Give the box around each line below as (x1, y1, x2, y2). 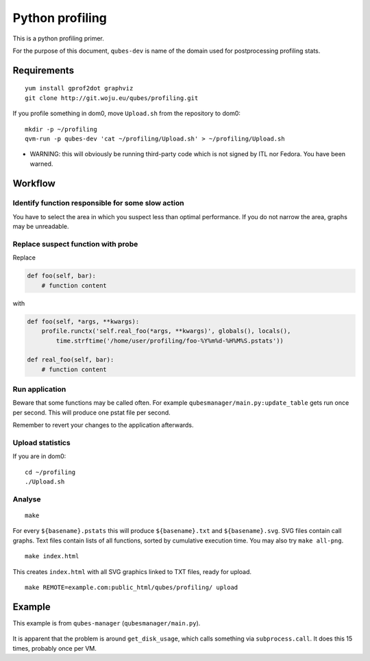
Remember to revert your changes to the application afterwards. (12, 421, 195, 429)
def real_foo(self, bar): (27, 356, 114, 364)
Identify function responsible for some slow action (12, 199, 184, 208)
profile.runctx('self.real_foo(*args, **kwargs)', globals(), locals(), (41, 327, 291, 335)
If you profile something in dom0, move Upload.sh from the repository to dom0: (12, 110, 241, 118)
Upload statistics (12, 438, 71, 447)
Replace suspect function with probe (12, 240, 138, 249)
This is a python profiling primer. (12, 34, 104, 42)
